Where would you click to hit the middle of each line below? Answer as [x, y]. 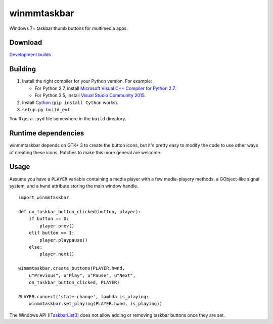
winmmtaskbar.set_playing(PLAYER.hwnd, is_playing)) [96, 304]
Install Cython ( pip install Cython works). [70, 102]
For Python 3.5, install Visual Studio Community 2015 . [90, 96]
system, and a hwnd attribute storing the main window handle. [74, 186]
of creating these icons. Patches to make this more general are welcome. [85, 152]
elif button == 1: [52, 233]
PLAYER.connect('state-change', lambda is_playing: [84, 296]
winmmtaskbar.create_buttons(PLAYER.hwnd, [72, 268]
